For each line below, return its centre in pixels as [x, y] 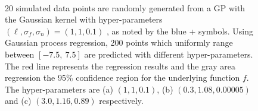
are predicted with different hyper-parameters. [169, 54]
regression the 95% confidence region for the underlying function [122, 77]
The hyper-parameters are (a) [59, 89]
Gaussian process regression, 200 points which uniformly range [119, 42]
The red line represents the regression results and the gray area [120, 66]
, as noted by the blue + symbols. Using [180, 31]
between [20, 54]
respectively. [121, 101]
